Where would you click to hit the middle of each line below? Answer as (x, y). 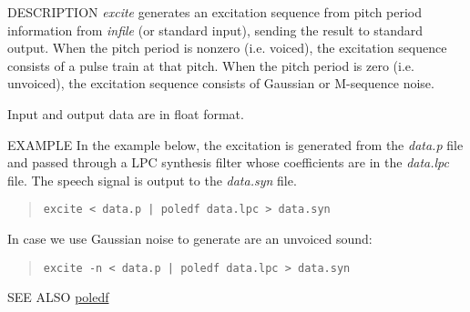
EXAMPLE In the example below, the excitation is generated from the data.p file (235, 144)
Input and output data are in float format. (126, 113)
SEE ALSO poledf (58, 297)
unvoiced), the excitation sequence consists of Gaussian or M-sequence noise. (221, 83)
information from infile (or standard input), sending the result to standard (215, 30)
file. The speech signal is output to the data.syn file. (152, 180)
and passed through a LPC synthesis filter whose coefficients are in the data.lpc (228, 162)
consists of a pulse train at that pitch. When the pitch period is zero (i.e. (211, 65)
